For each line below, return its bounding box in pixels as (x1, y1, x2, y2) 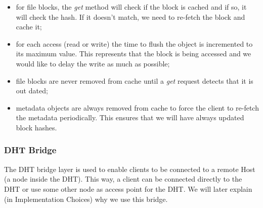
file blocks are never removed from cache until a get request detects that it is (16, 75, 253, 86)
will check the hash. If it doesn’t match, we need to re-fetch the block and (16, 11, 245, 22)
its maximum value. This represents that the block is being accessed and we (16, 48, 251, 59)
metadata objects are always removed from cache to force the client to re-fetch (16, 102, 259, 113)
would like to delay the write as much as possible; (16, 58, 170, 68)
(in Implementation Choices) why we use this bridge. (4, 193, 168, 204)
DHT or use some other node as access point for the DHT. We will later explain (4, 183, 252, 194)
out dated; (16, 85, 48, 96)
